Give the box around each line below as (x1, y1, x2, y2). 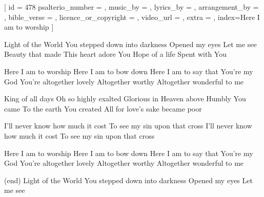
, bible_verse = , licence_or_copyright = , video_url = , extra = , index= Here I (4, 11, 260, 22)
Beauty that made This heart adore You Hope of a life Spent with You (4, 49, 227, 59)
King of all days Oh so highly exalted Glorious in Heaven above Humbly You (4, 93, 246, 104)
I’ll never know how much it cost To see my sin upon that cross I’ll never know (4, 120, 252, 131)
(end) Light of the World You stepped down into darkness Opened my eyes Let (4, 174, 253, 185)
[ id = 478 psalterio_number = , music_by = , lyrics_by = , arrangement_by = (4, 2, 259, 12)
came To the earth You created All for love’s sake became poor (4, 103, 202, 114)
